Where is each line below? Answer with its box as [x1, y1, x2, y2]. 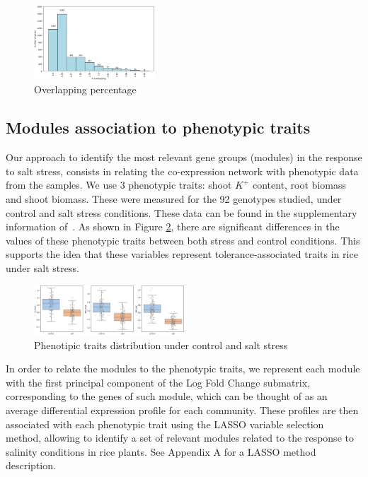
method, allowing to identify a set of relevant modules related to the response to [6, 430, 354, 445]
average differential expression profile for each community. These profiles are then [6, 402, 359, 417]
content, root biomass [252, 177, 346, 192]
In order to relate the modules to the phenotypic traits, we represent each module [6, 361, 360, 376]
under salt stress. [6, 260, 79, 275]
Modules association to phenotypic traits [6, 117, 311, 139]
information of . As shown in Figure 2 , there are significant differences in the [6, 219, 340, 234]
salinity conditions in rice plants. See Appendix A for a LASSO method [6, 444, 316, 459]
